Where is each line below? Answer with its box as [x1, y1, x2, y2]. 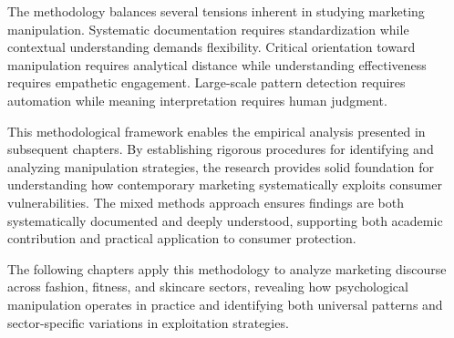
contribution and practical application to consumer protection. [7, 229, 356, 248]
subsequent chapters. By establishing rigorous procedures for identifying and [7, 139, 434, 159]
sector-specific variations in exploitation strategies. [7, 312, 289, 332]
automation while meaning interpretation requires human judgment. [7, 90, 387, 109]
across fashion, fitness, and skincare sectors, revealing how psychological [7, 277, 408, 296]
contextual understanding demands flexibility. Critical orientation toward [7, 37, 416, 56]
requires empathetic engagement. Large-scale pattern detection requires [7, 73, 406, 92]
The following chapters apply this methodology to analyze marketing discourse [7, 259, 447, 278]
